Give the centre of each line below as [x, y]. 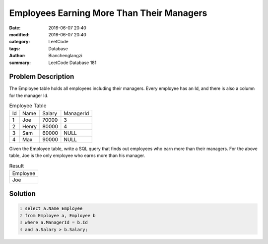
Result [17, 165]
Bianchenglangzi [66, 56]
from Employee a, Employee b [61, 215]
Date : [15, 28]
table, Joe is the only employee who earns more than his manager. [77, 155]
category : [20, 42]
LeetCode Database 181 [72, 63]
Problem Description [42, 77]
